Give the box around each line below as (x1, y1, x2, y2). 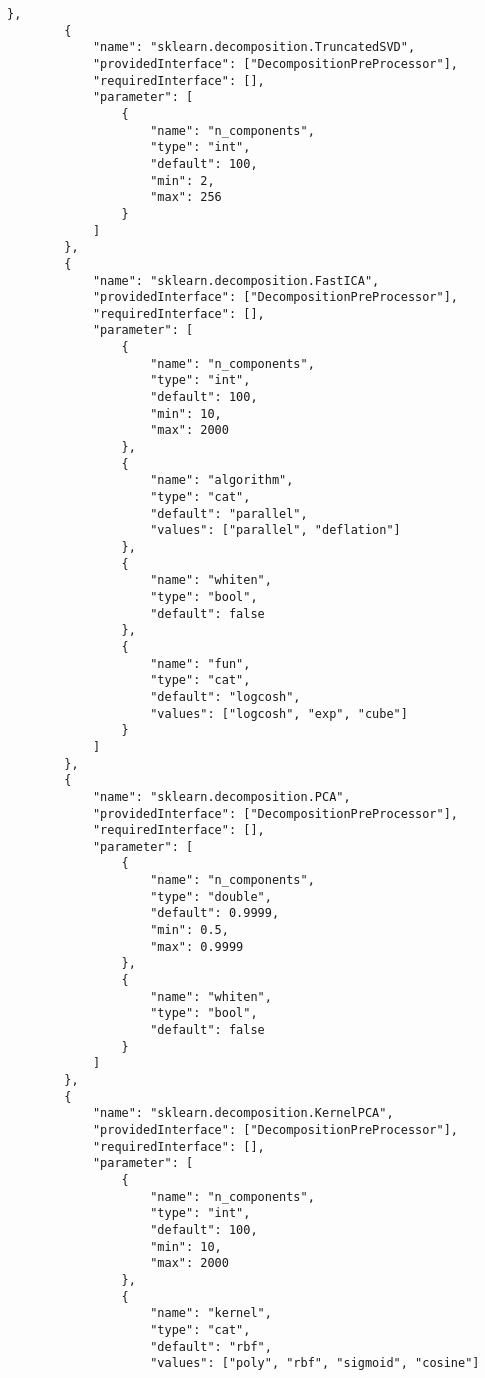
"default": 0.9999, (150, 906, 280, 921)
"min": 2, (150, 173, 215, 188)
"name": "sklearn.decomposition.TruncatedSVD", (92, 40, 416, 55)
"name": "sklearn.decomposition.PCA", (92, 789, 351, 804)
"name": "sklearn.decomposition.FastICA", (92, 273, 380, 288)
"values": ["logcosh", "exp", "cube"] (150, 706, 408, 721)
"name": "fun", (150, 656, 251, 671)
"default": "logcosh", (150, 689, 301, 704)
